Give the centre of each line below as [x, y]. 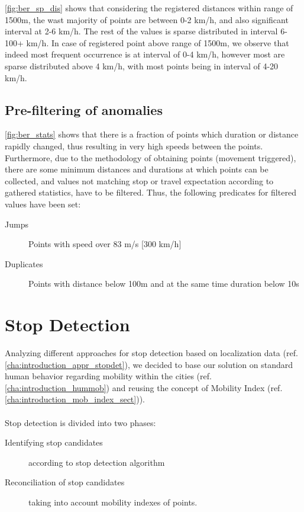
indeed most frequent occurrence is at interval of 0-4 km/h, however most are [145, 54]
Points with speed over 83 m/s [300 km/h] [105, 244]
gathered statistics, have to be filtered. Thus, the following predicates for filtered [151, 192]
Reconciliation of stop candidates [65, 482]
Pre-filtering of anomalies [84, 109]
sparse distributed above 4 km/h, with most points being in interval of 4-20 [142, 65]
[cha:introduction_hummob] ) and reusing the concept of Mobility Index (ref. [144, 387]
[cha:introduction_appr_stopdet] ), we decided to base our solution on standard [149, 364]
